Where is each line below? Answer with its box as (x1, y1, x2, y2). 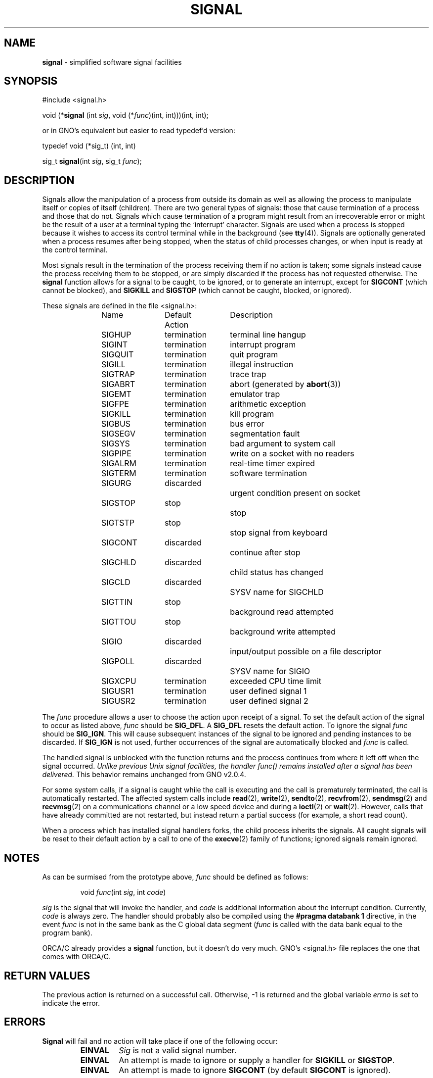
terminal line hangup (230, 330, 306, 340)
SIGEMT (101, 389, 131, 399)
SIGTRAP (101, 369, 135, 380)
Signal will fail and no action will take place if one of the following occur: (42, 1036, 278, 1045)
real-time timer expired (230, 458, 315, 469)
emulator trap (230, 389, 280, 399)
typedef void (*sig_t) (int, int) (42, 142, 136, 150)
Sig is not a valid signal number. (119, 1045, 237, 1055)
